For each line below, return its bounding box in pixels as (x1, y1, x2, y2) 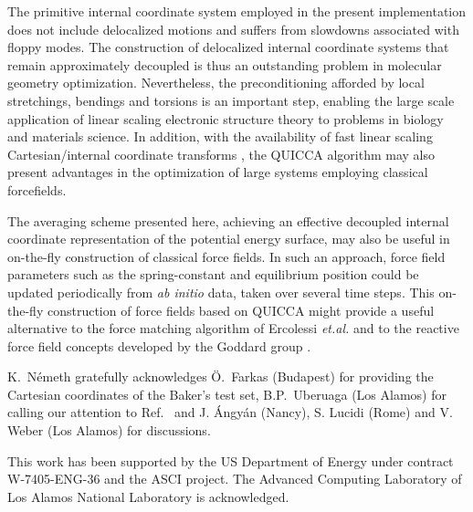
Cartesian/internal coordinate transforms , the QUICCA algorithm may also (7, 144, 435, 163)
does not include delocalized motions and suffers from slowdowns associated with (7, 19, 459, 38)
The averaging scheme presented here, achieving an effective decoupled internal (7, 211, 449, 230)
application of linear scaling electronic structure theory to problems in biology (7, 109, 444, 128)
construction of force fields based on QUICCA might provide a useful (47, 300, 435, 319)
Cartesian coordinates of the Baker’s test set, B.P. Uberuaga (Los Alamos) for (7, 384, 447, 403)
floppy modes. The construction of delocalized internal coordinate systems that (7, 37, 449, 57)
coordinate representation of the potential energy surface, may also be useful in (7, 229, 450, 248)
